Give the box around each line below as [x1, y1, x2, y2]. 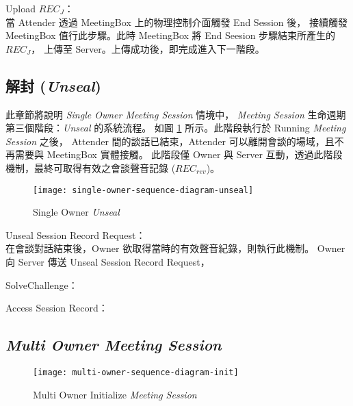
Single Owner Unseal [33, 205, 120, 219]
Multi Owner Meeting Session [5, 334, 222, 355]
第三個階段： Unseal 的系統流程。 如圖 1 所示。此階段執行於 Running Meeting [5, 120, 346, 135]
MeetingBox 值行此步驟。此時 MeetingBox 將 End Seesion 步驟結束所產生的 [5, 28, 336, 42]
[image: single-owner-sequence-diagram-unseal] [33, 185, 254, 195]
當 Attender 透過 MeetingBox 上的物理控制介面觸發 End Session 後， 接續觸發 [5, 14, 348, 29]
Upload [5, 1, 36, 15]
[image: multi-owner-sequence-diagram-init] [33, 367, 239, 377]
